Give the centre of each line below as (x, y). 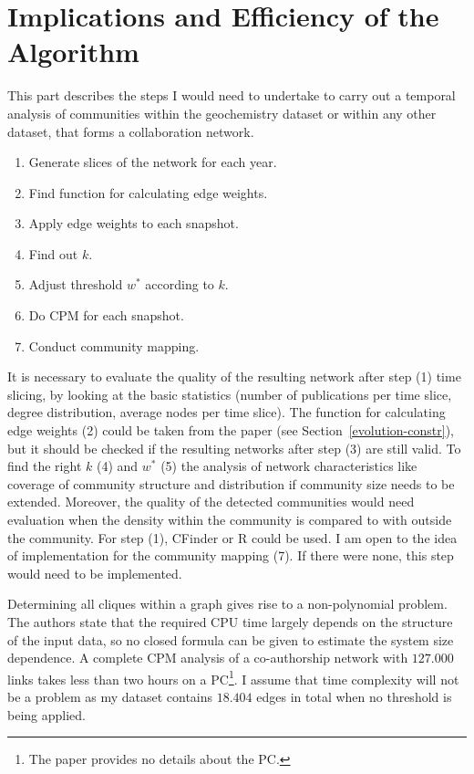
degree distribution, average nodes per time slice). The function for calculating (227, 412)
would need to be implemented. (95, 573)
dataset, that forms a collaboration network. (131, 131)
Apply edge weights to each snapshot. (134, 223)
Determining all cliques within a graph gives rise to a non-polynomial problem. (227, 604)
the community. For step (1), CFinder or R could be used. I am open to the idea (232, 537)
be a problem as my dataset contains (110, 696)
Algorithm (73, 52)
